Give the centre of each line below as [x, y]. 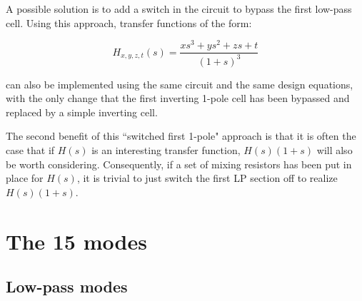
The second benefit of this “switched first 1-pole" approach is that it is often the [181, 136]
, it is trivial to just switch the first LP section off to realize [207, 178]
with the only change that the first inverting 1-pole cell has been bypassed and [178, 98]
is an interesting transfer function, [166, 150]
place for [25, 178]
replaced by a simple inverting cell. [82, 112]
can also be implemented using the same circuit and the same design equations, [180, 84]
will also [335, 150]
